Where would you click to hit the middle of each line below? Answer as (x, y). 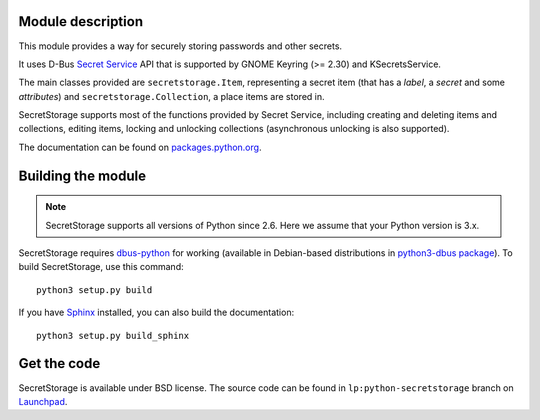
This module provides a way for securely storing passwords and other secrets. (180, 46)
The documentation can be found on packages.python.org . (140, 147)
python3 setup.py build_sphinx (113, 335)
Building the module (82, 175)
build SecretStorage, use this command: (101, 267)
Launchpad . (43, 401)
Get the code (59, 363)
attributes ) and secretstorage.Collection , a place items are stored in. (171, 96)
